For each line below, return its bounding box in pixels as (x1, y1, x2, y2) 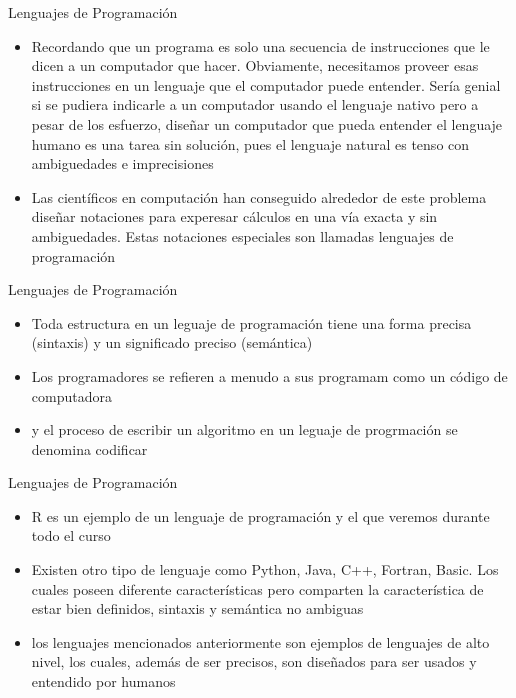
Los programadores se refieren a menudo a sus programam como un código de (31, 365, 508, 386)
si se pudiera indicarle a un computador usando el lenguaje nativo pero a (31, 94, 479, 115)
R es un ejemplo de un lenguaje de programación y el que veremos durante (31, 505, 490, 526)
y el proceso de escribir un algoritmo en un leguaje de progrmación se (31, 419, 458, 440)
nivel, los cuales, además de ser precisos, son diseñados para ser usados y (31, 651, 477, 672)
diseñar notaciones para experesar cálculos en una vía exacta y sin (31, 206, 438, 227)
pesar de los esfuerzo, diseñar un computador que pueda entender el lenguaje (31, 113, 503, 134)
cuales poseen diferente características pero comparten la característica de (31, 578, 484, 599)
